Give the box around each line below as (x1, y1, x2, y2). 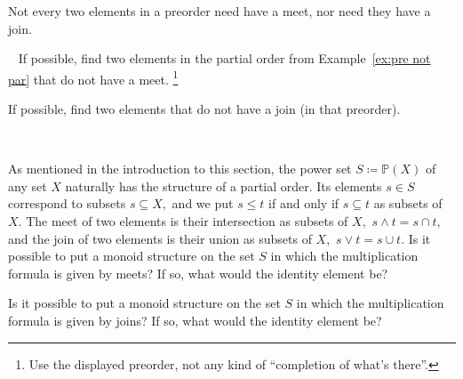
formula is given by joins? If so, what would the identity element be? (8, 310, 382, 329)
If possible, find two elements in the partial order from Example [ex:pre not (18, 49, 431, 68)
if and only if (268, 194, 339, 213)
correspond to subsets (8, 194, 126, 213)
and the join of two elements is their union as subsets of (8, 229, 312, 247)
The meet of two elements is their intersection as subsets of (26, 212, 348, 230)
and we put (172, 194, 234, 213)
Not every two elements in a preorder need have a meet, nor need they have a (8, 2, 431, 20)
